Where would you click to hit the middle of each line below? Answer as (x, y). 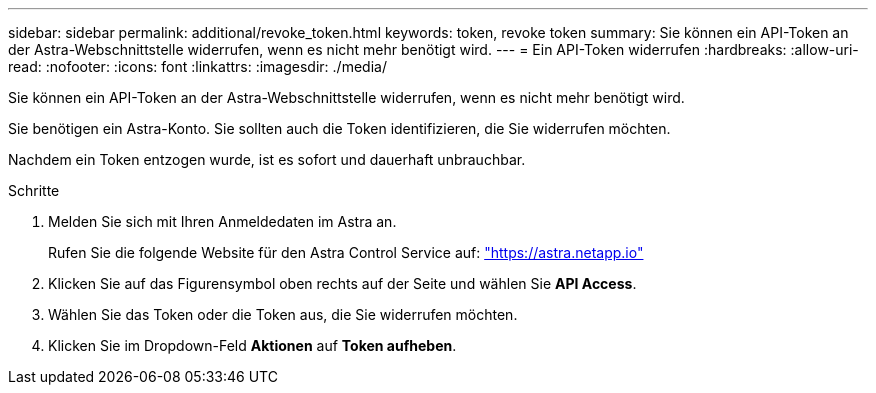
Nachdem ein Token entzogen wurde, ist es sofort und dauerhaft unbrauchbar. (267, 159)
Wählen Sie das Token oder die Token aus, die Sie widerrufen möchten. (283, 314)
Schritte (34, 190)
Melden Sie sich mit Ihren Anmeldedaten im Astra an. (222, 221)
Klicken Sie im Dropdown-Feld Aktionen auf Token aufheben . (252, 345)
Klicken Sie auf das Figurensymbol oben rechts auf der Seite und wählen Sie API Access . (342, 283)
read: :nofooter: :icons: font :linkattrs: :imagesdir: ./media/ (197, 66)
